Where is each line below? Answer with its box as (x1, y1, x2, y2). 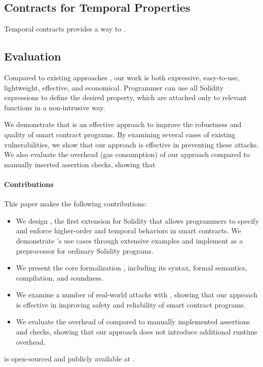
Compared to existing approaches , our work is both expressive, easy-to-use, (4, 72, 240, 82)
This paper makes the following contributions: (4, 198, 147, 209)
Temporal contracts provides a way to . (4, 23, 126, 34)
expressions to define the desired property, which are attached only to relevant (4, 92, 247, 103)
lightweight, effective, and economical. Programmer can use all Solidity (4, 82, 224, 93)
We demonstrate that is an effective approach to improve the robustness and (4, 119, 242, 130)
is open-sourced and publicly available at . (4, 353, 135, 364)
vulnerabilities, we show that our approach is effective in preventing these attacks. (4, 139, 259, 149)
